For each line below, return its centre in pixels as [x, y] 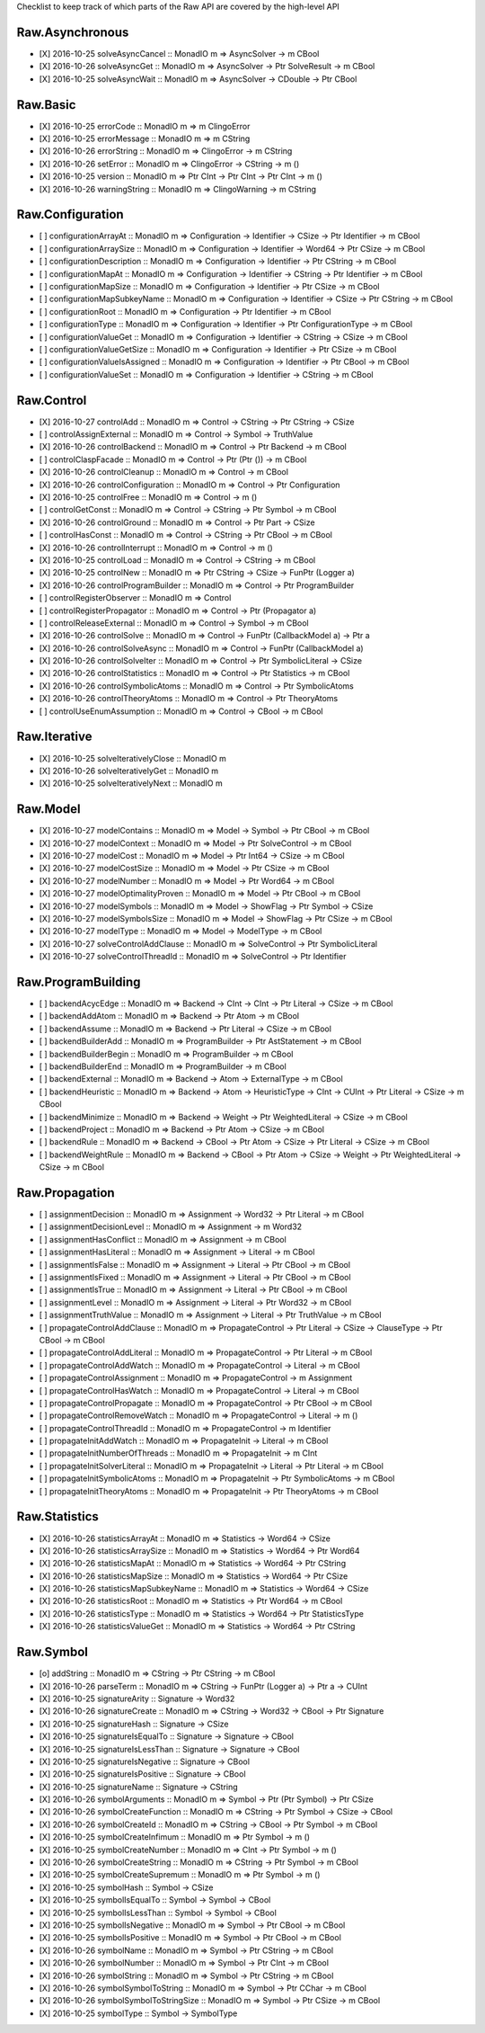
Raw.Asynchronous [73, 32]
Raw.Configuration [71, 214]
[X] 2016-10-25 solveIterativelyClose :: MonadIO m [132, 758]
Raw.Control [52, 400]
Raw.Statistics [57, 1516]
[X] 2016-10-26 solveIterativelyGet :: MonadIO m [129, 771]
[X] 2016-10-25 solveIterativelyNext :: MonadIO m [131, 783]
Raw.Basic [46, 105]
